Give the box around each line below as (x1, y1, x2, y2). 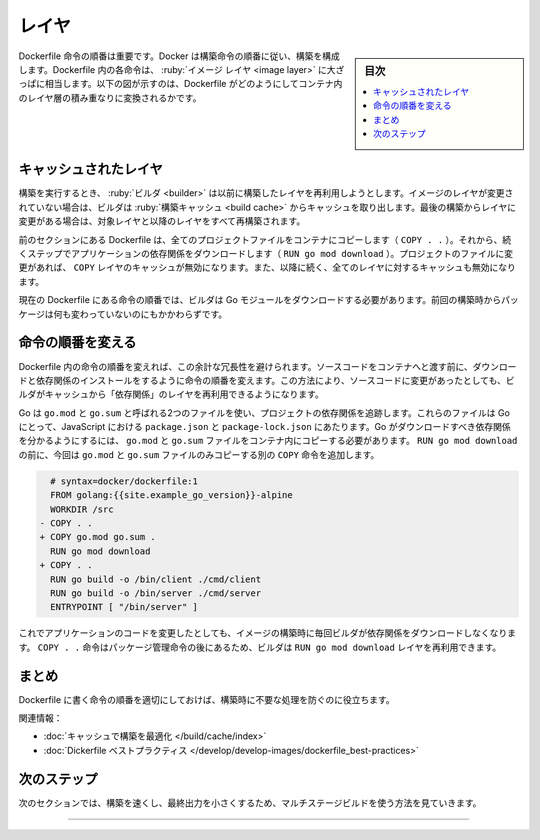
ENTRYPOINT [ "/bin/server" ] (50, 601, 199, 613)
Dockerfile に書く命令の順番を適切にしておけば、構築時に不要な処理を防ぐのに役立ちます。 (18, 693, 395, 705)
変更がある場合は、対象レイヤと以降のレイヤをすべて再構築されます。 (18, 215, 306, 227)
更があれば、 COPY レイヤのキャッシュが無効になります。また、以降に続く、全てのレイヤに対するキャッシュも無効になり (18, 261, 517, 274)
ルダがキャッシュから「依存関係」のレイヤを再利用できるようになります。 (18, 388, 324, 400)
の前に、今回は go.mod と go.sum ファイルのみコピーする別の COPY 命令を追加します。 (18, 448, 380, 460)
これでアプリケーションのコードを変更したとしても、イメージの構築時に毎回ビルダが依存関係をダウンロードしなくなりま (18, 627, 517, 639)
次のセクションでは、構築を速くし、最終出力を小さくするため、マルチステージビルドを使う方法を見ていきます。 (18, 796, 482, 809)
